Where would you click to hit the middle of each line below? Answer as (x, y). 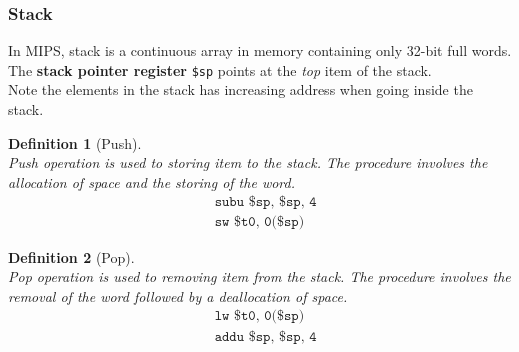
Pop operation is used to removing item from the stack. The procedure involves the (259, 276)
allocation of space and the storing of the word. (151, 181)
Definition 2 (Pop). (71, 256)
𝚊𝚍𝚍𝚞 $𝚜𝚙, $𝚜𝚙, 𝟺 (265, 337)
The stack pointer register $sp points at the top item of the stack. (220, 69)
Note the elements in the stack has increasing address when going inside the (240, 89)
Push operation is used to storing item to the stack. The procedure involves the (248, 162)
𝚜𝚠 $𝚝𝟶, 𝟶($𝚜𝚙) (259, 222)
